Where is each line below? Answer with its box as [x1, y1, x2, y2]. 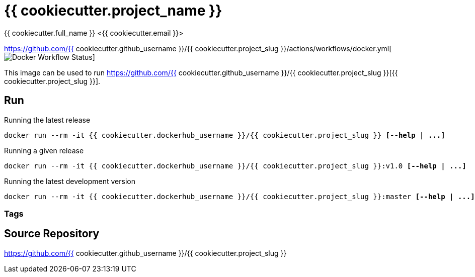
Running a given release [4, 146, 84, 155]
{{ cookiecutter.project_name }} [4, 2, 222, 19]
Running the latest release [4, 115, 91, 124]
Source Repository [4, 227, 100, 240]
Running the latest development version [4, 176, 136, 186]
